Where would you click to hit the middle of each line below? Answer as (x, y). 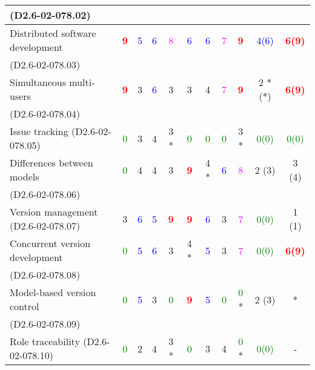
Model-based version (53, 292)
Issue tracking (39, 131)
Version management (54, 212)
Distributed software (53, 33)
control (25, 306)
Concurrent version (50, 243)
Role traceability (45, 341)
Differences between (51, 163)
